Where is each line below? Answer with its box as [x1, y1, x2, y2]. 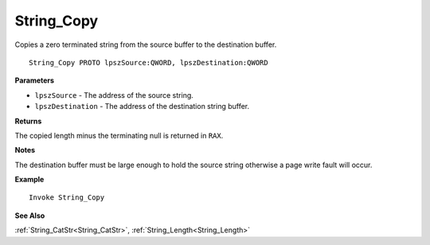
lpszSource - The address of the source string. [34, 90, 194, 99]
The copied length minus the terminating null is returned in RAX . [14, 130, 224, 140]
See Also [14, 211, 45, 220]
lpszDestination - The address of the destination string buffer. [34, 102, 250, 111]
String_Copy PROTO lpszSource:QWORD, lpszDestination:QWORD [29, 58, 268, 67]
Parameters [14, 76, 55, 85]
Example [14, 175, 45, 185]
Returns [14, 116, 42, 126]
